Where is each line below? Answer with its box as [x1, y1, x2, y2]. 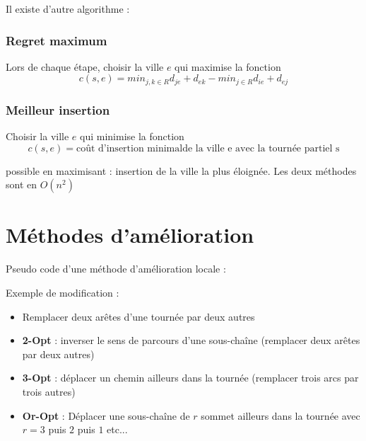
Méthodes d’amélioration [6, 220, 254, 249]
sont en [6, 177, 37, 192]
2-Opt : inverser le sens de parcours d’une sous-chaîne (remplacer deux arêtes [22, 333, 360, 348]
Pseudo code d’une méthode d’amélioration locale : [6, 261, 226, 276]
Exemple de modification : [6, 285, 119, 299]
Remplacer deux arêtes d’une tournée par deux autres [22, 309, 255, 323]
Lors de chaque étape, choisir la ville [6, 59, 164, 74]
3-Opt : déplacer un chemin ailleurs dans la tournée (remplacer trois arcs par [22, 370, 359, 385]
